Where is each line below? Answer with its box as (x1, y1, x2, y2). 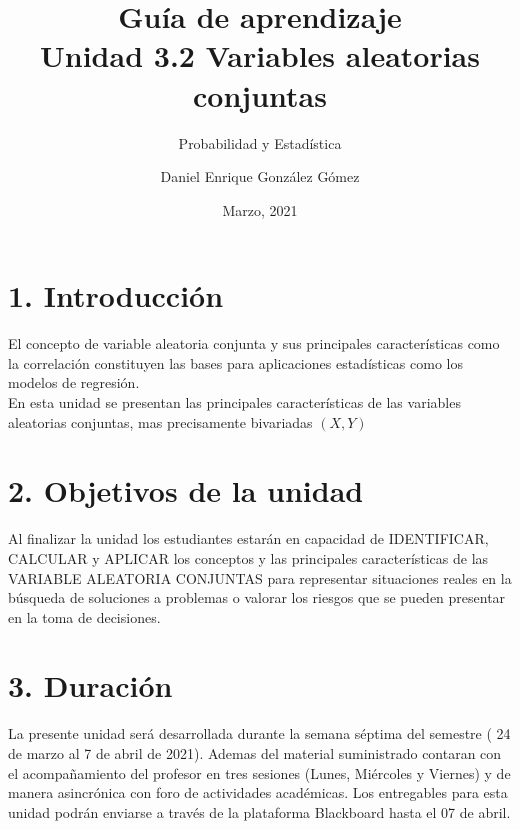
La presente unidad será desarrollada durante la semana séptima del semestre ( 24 (8, 723, 511, 744)
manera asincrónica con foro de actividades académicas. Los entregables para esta (8, 782, 508, 803)
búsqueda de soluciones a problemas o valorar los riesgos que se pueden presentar (8, 587, 506, 608)
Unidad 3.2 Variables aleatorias (40, 35, 480, 76)
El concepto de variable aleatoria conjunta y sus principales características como (8, 333, 500, 354)
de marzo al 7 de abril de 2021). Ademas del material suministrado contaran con (8, 743, 502, 763)
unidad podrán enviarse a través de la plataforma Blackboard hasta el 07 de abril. (8, 801, 511, 822)
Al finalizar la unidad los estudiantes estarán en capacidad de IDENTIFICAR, (8, 528, 489, 549)
